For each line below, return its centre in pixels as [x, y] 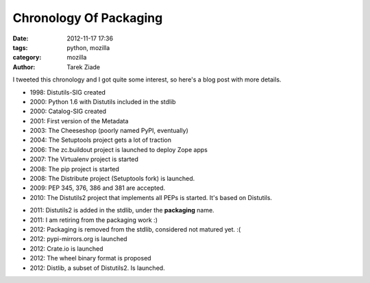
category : [27, 58]
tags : [20, 47]
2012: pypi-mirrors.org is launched [78, 239]
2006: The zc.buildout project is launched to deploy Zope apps [119, 149]
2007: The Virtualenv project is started [84, 159]
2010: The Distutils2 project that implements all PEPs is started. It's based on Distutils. [151, 197]
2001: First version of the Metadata [79, 121]
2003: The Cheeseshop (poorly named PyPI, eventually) [109, 131]
